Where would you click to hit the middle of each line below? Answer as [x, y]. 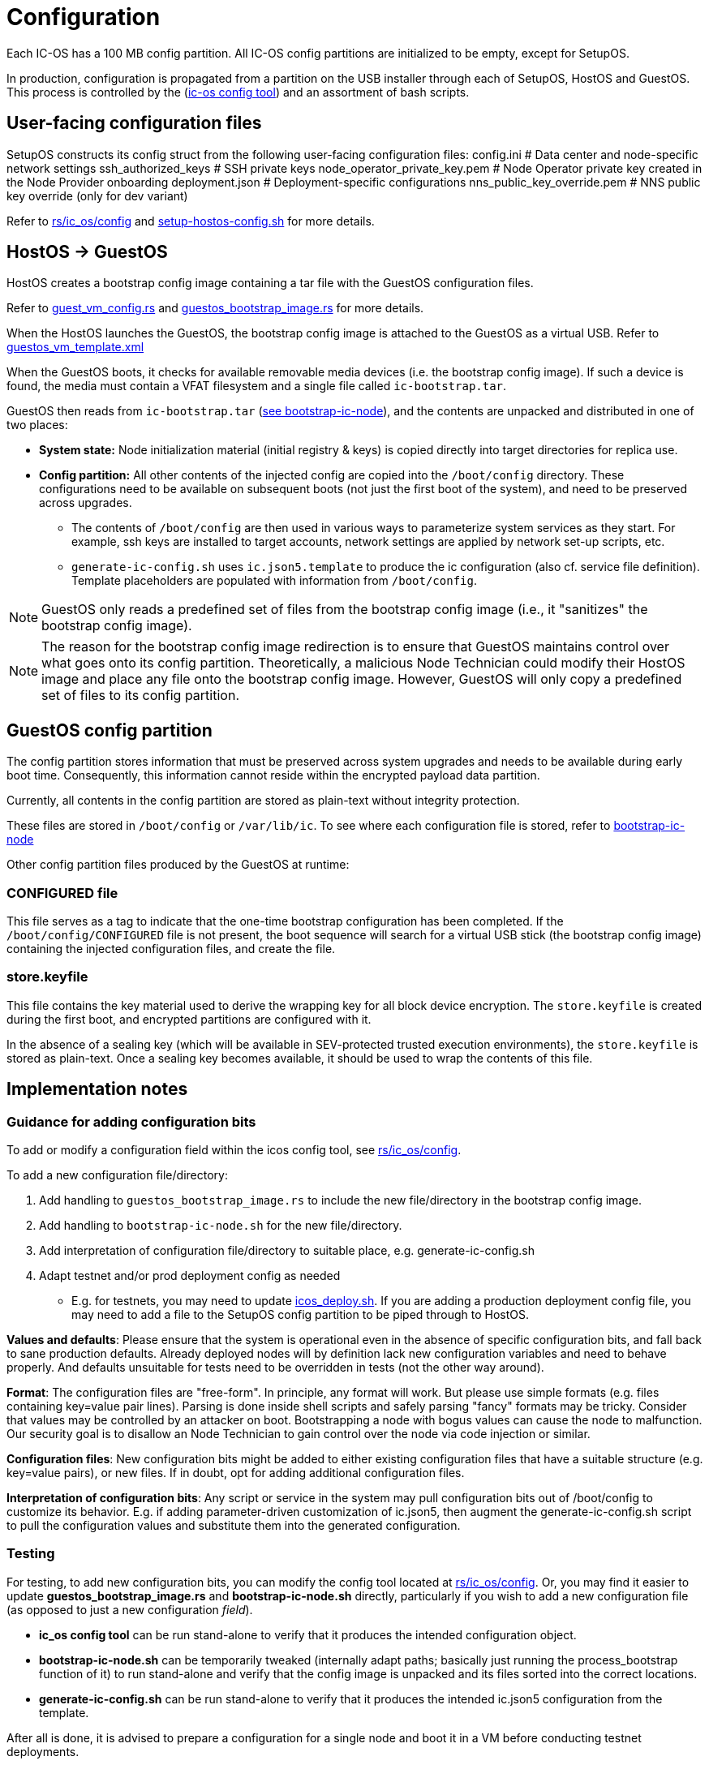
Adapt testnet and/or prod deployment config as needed [190, 1275]
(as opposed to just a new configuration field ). [130, 1609]
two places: [37, 425]
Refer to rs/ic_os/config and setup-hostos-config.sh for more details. [191, 221]
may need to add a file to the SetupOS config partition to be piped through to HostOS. [300, 1314]
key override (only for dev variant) [97, 195]
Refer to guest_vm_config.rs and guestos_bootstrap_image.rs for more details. [215, 308]
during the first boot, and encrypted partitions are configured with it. [189, 1019]
